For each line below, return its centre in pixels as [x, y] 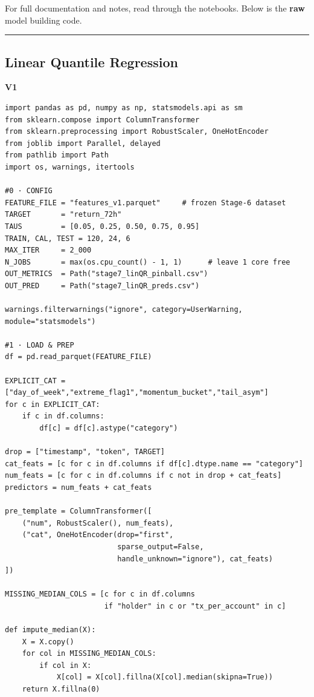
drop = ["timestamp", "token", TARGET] [85, 452]
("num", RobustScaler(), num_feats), [98, 523]
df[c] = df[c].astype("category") [109, 428]
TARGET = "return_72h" [63, 215]
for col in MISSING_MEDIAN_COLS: [89, 654]
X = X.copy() [48, 642]
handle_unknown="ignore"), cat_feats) [195, 559]
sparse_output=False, [161, 547]
